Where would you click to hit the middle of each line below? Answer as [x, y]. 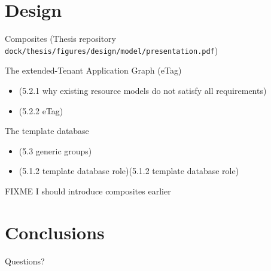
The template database [47, 131]
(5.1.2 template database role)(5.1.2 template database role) [129, 171]
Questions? [25, 261]
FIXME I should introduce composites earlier [88, 191]
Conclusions [55, 232]
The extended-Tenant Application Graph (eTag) [93, 70]
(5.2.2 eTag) [41, 110]
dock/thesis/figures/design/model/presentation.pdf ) [112, 50]
